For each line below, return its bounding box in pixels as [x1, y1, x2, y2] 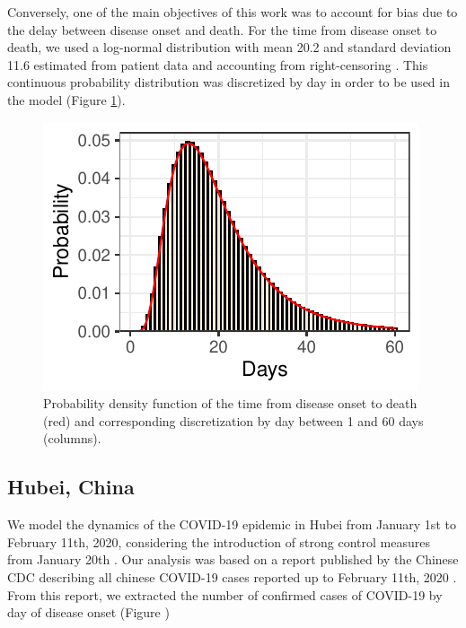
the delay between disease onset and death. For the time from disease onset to [7, 20, 437, 39]
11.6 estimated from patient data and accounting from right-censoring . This [7, 55, 428, 74]
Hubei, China [7, 473, 135, 501]
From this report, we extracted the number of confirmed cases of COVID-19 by [7, 585, 443, 604]
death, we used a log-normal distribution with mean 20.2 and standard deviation [7, 38, 452, 57]
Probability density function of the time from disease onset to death [43, 394, 418, 413]
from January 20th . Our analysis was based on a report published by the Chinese [7, 550, 459, 569]
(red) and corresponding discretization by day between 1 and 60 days [43, 411, 424, 430]
